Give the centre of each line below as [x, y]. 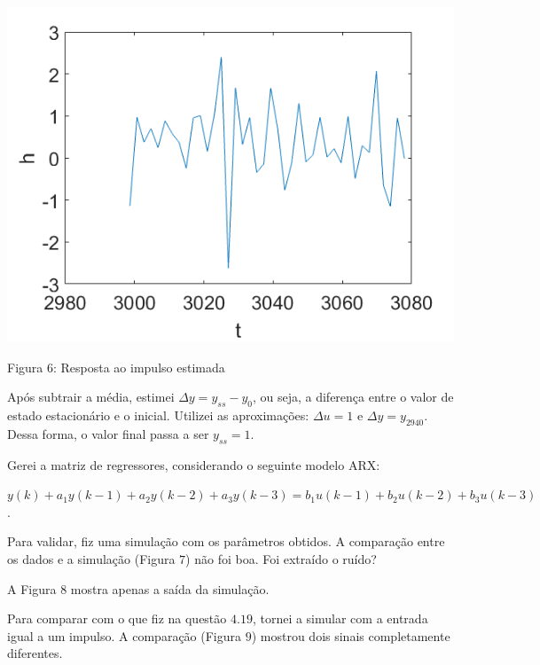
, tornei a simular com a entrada [340, 618]
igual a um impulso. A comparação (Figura [125, 635]
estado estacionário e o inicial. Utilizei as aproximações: [158, 415]
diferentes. [35, 653]
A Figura [32, 588]
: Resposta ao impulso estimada [139, 367]
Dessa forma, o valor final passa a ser [108, 433]
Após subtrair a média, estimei [91, 397]
